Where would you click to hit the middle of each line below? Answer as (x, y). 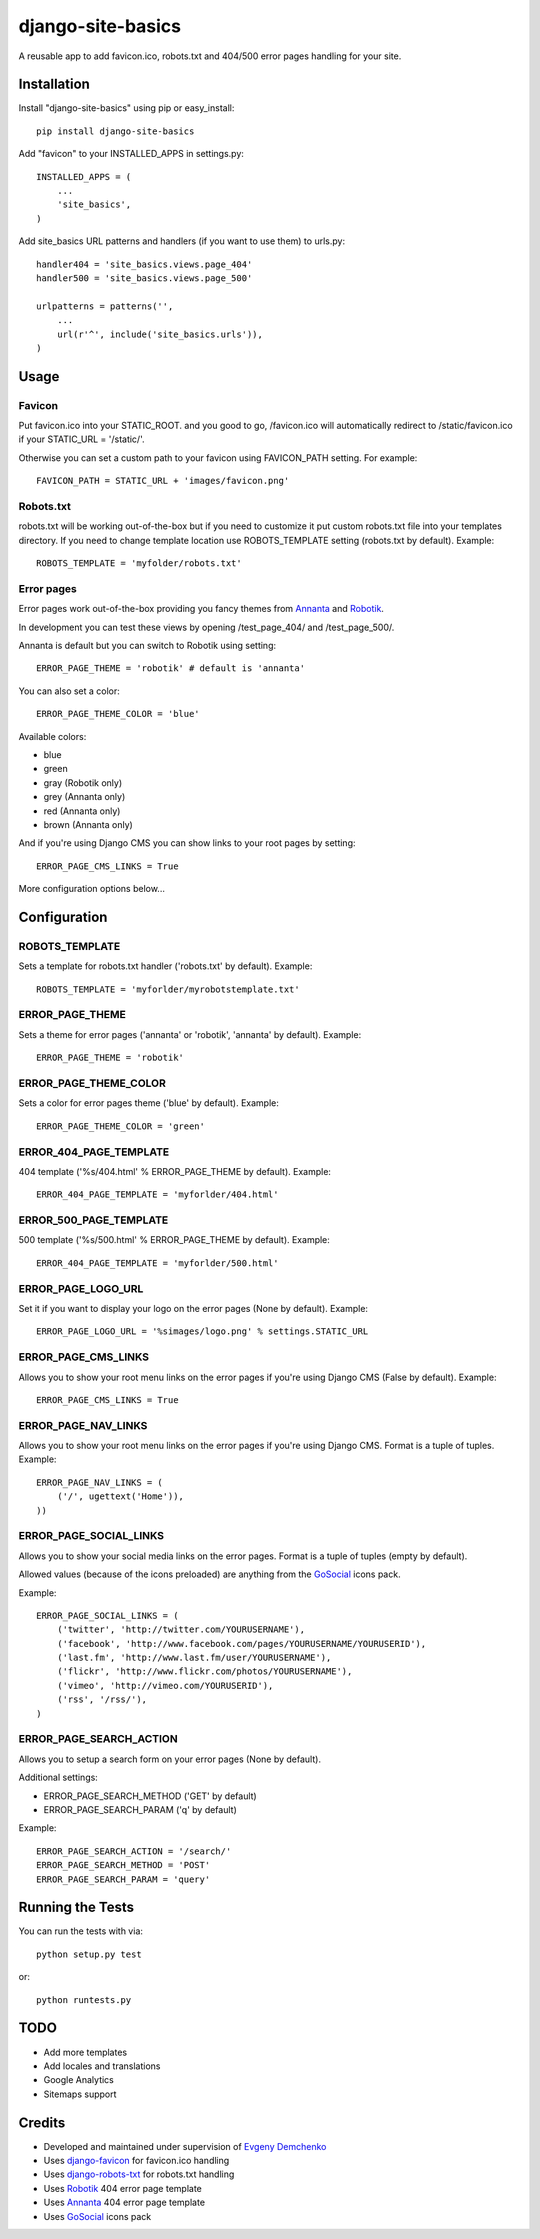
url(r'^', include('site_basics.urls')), (160, 334)
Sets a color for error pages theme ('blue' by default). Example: (148, 1103)
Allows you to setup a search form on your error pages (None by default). (170, 1759)
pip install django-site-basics (115, 131)
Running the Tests (76, 1907)
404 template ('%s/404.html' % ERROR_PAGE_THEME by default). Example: (175, 1171)
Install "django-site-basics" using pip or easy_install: (126, 108)
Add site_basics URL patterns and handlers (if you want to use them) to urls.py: (181, 241)
